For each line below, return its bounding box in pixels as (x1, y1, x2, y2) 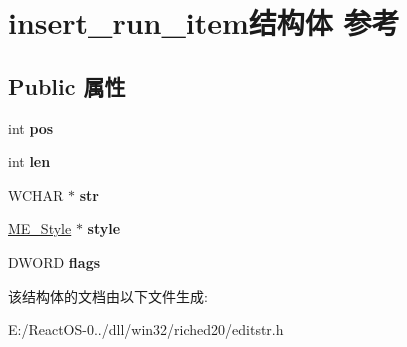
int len (8, 151, 51, 172)
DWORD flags (8, 251, 101, 272)
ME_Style (8, 218, 72, 239)
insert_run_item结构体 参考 (8, 2, 400, 43)
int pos (8, 117, 54, 138)
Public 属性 (8, 70, 126, 101)
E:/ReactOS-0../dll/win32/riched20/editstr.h (8, 319, 284, 340)
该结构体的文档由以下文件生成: (8, 285, 208, 306)
